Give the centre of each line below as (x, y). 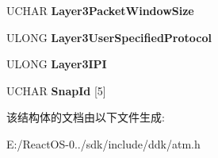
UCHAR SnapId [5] (56, 90)
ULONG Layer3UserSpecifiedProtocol (109, 37)
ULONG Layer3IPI (57, 64)
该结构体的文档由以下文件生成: (86, 117)
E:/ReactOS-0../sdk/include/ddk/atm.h (103, 143)
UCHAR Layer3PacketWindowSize (100, 10)
